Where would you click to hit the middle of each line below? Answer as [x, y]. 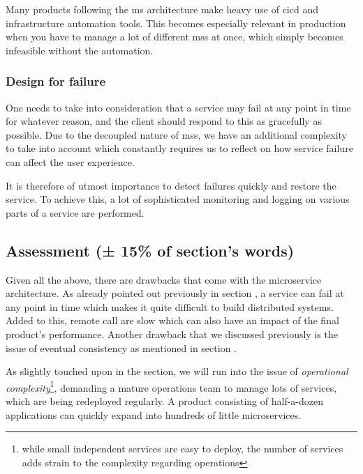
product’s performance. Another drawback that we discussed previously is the [172, 334]
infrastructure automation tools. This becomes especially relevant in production [176, 23]
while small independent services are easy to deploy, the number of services [183, 449]
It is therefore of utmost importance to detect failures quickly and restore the [171, 185]
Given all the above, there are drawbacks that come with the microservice [164, 279]
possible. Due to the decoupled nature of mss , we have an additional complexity [176, 134]
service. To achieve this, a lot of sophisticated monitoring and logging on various [178, 199]
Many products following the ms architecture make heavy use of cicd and [162, 9]
